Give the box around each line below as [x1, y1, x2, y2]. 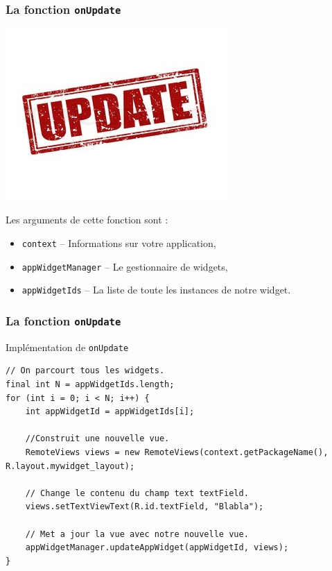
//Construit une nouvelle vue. [25, 434, 170, 444]
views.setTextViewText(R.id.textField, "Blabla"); [25, 502, 264, 512]
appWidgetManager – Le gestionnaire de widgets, [21, 259, 228, 273]
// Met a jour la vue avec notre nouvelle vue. [25, 529, 249, 539]
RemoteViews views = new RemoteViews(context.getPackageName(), [25, 447, 329, 457]
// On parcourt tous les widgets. [6, 366, 165, 376]
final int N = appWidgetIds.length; [6, 379, 175, 389]
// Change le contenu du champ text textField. [25, 488, 249, 498]
